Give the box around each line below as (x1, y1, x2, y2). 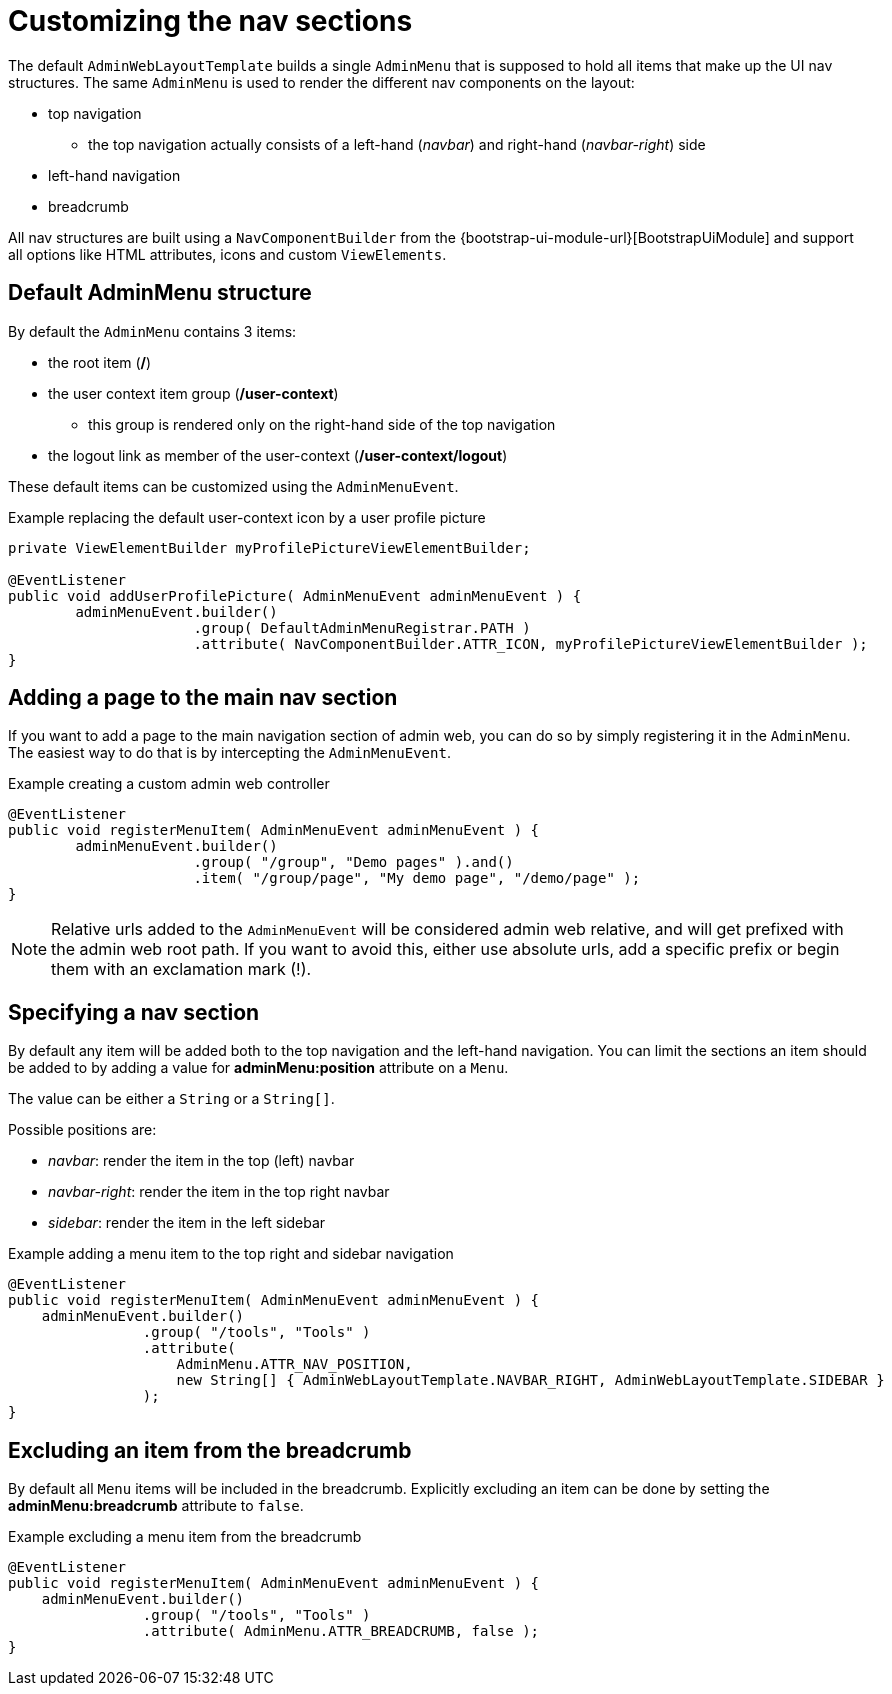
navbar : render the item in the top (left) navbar (48, 1152, 355, 1170)
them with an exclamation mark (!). (51, 959, 312, 980)
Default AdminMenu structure (8, 280, 312, 306)
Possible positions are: (8, 1121, 157, 1139)
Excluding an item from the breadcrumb (8, 1437, 412, 1463)
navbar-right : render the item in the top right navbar (48, 1183, 390, 1201)
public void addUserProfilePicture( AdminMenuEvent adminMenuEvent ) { (8, 587, 582, 604)
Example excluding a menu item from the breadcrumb (8, 1528, 362, 1546)
